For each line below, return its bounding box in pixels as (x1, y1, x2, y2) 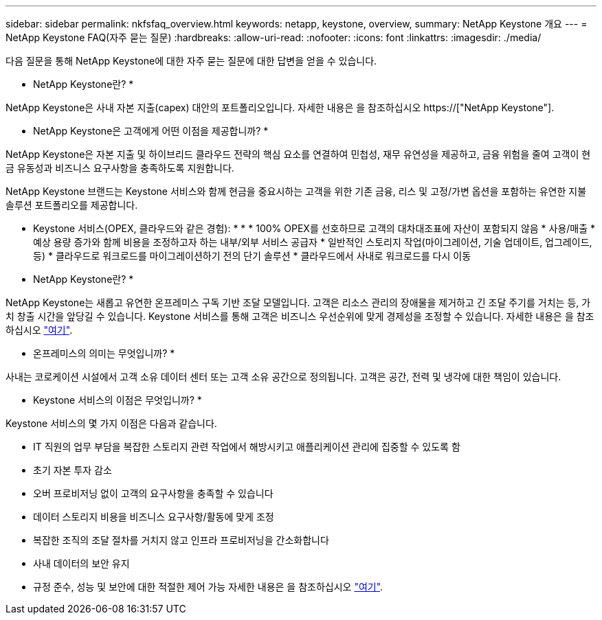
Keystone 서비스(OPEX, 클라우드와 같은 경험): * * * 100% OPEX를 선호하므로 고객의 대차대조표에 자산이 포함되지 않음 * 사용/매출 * (33, 222, 596, 234)
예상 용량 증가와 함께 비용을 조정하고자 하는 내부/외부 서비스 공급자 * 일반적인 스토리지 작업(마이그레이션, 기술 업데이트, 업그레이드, (33, 236, 592, 248)
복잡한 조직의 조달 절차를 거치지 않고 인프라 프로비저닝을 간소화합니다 (33, 534, 329, 546)
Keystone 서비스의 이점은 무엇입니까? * (33, 394, 202, 406)
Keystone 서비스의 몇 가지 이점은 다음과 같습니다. (5, 417, 217, 429)
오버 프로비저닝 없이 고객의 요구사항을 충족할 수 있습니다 (33, 487, 274, 499)
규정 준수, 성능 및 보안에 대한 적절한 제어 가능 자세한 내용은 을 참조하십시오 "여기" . (33, 581, 383, 593)
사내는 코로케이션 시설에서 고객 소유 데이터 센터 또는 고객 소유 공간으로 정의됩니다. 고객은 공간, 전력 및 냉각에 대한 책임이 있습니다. (5, 371, 561, 382)
